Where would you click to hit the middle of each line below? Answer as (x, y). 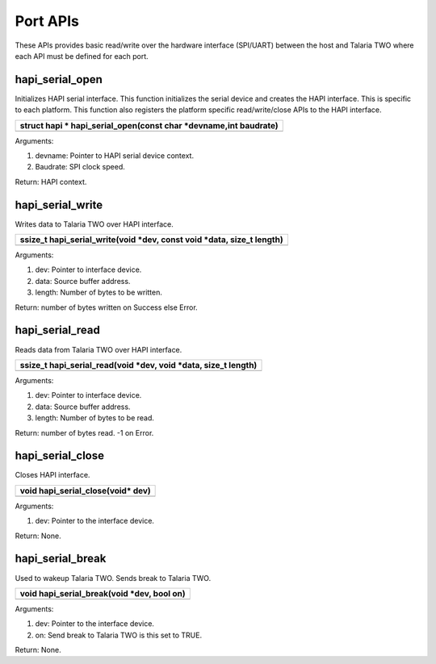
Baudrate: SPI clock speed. (80, 167)
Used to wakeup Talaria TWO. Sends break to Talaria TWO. (113, 578)
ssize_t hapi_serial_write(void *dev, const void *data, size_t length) (151, 240)
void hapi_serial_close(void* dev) (85, 491)
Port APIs (47, 21)
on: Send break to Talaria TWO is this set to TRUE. (118, 635)
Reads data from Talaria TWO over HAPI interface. (99, 349)
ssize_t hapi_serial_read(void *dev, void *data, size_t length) (138, 365)
